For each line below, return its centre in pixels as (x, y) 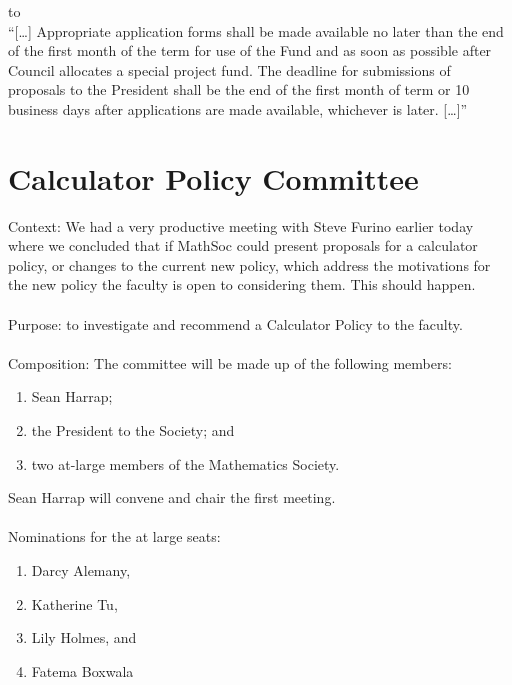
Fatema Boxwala (82, 670)
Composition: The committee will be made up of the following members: (230, 362)
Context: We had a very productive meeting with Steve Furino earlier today (241, 225)
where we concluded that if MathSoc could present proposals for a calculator (243, 245)
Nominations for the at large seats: (114, 536)
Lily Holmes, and (84, 637)
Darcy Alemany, (81, 570)
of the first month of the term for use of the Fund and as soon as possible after (250, 50)
